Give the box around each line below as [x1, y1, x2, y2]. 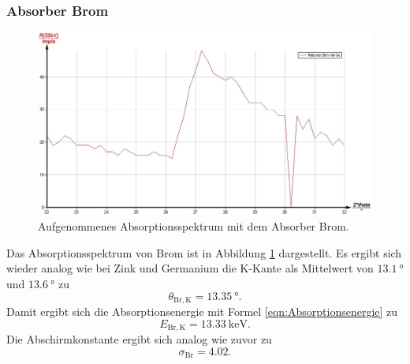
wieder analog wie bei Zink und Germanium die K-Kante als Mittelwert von [6, 260, 374, 276]
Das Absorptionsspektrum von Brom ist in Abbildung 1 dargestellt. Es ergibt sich [6, 244, 402, 261]
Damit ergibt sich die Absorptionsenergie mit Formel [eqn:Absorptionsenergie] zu [6, 303, 398, 320]
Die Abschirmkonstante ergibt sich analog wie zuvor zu [6, 331, 272, 347]
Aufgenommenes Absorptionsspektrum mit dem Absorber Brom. [38, 218, 349, 235]
